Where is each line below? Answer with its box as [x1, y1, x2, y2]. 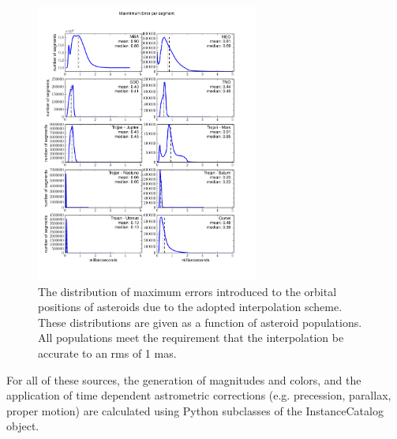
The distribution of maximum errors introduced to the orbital [38, 283, 337, 299]
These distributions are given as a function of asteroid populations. [38, 313, 362, 330]
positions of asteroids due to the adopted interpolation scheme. [38, 298, 343, 315]
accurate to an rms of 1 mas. [38, 345, 177, 362]
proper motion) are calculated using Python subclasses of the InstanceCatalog [6, 402, 384, 418]
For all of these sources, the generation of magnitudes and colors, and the [6, 371, 361, 388]
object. [6, 418, 39, 434]
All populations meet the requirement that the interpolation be [38, 329, 344, 346]
